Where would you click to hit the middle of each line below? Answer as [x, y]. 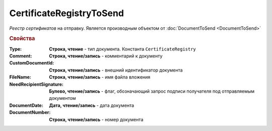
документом [62, 98]
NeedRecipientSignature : [37, 84]
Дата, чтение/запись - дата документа [92, 105]
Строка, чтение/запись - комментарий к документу [106, 56]
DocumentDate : [26, 105]
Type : [16, 49]
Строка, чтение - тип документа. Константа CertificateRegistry [123, 49]
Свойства [22, 39]
